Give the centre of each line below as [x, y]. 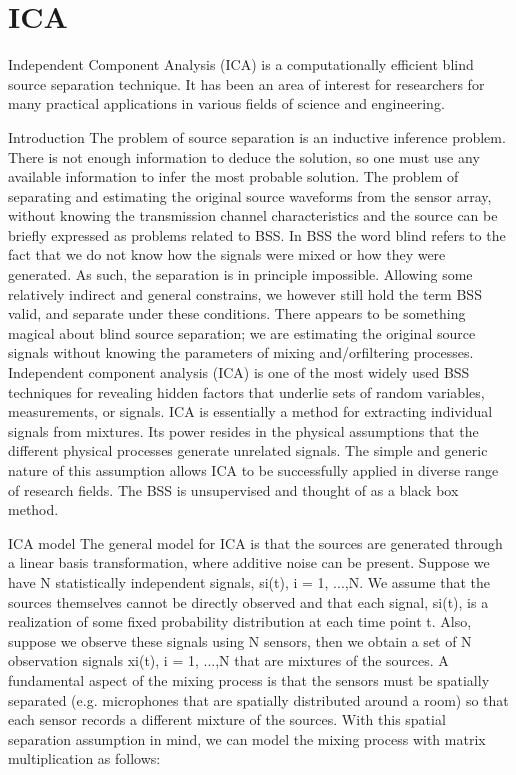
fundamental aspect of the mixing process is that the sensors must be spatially [249, 679]
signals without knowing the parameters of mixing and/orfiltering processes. [241, 352]
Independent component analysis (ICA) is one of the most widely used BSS [239, 372]
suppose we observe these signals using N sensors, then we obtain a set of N [240, 640]
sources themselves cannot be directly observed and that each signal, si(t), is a [248, 601]
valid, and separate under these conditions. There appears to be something [237, 313]
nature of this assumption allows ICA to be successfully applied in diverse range [253, 470]
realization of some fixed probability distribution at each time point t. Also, [240, 621]
